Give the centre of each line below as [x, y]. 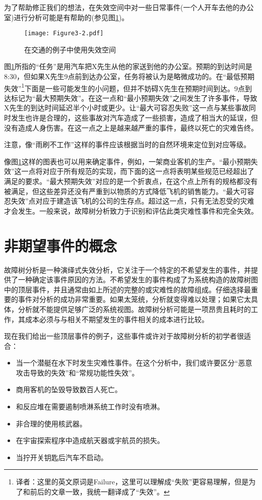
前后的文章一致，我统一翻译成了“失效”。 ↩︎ [100, 492]
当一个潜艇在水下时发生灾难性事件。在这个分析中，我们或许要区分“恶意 [134, 363]
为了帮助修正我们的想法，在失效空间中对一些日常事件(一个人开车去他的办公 [129, 7]
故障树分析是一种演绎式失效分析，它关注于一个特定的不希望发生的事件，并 [127, 269]
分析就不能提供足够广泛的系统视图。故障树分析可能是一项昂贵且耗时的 [134, 309]
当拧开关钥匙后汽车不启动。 [62, 457]
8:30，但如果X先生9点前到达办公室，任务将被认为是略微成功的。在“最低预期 [129, 76]
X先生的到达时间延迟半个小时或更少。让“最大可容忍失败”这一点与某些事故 [126, 108]
